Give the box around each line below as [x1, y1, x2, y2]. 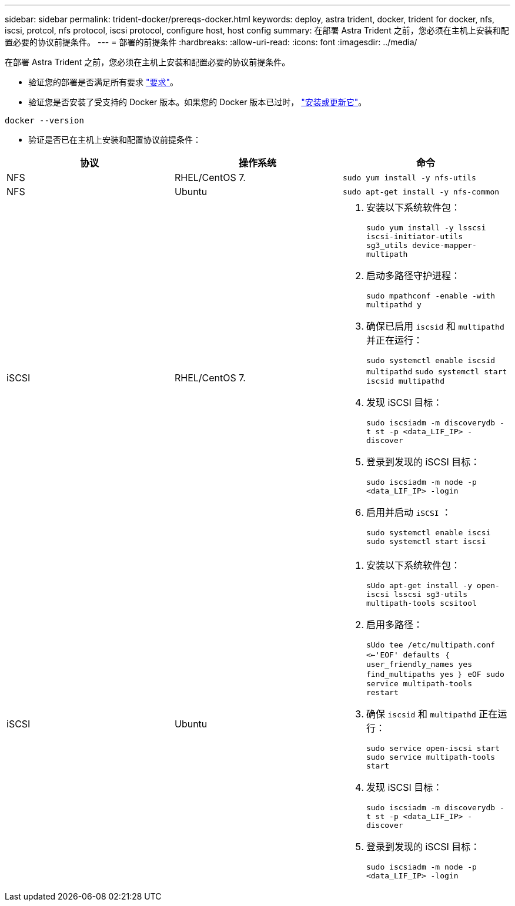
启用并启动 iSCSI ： [366, 506, 452, 518]
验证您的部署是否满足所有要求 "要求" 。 [28, 77, 178, 87]
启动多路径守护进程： [366, 270, 460, 281]
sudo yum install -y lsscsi [366, 223, 486, 232]
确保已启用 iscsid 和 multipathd [366, 320, 504, 332]
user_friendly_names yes [366, 660, 472, 669]
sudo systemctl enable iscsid [366, 356, 496, 365]
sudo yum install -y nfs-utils [342, 173, 476, 182]
